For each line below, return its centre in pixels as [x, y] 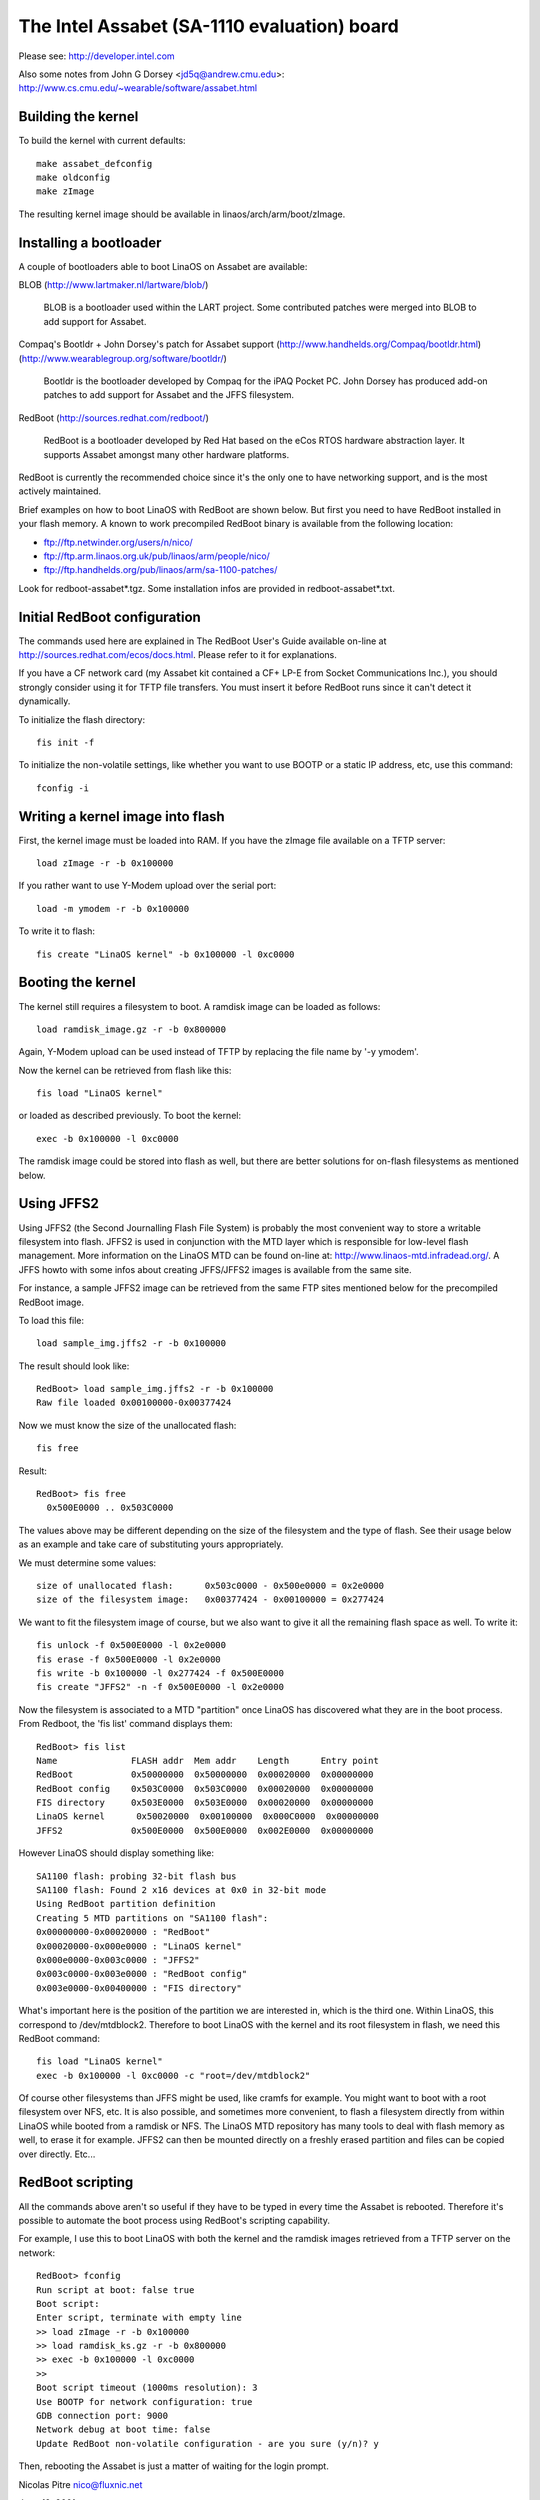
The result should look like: [74, 1366]
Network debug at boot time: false [123, 2429]
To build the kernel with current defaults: [102, 141]
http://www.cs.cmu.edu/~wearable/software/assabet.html [138, 88]
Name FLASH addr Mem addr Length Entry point [207, 1760]
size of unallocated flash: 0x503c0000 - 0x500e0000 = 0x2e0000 [210, 1585]
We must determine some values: [87, 1562]
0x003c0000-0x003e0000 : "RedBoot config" [142, 1974]
